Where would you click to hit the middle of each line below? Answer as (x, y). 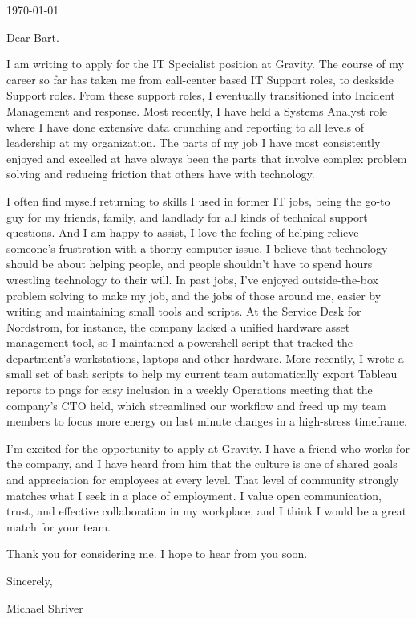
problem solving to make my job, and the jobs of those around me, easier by (194, 295)
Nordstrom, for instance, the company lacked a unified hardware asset (178, 326)
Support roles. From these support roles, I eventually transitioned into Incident (201, 95)
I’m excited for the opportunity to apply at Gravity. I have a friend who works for (208, 448)
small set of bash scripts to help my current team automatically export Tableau (202, 374)
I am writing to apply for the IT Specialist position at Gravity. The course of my (205, 64)
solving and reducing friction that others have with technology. (161, 174)
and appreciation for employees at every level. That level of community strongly (203, 480)
